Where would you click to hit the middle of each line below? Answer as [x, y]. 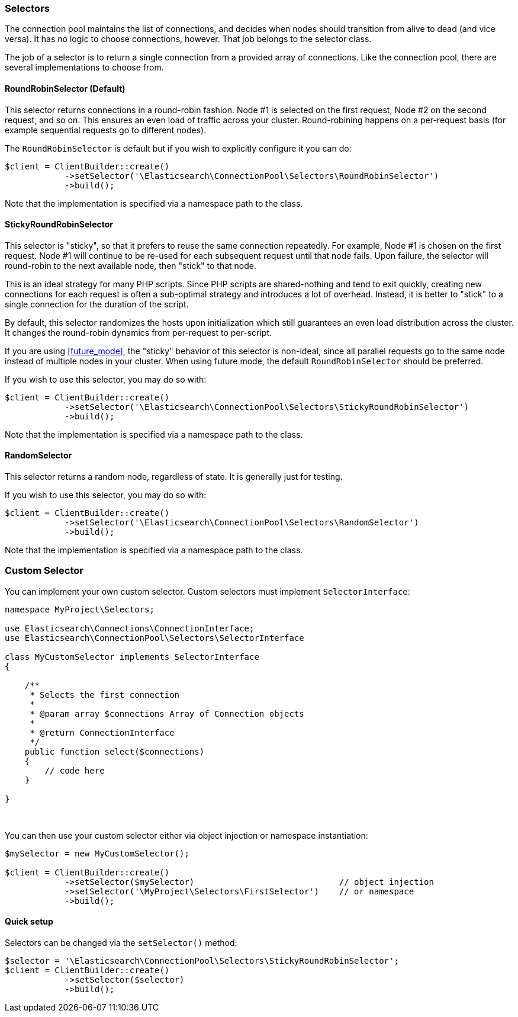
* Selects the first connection [105, 694]
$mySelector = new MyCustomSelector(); [97, 853]
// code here [75, 770]
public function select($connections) [115, 751]
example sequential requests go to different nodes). [106, 130]
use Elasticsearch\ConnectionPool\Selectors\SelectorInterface [155, 638]
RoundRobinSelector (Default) [65, 88]
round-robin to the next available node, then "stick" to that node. [131, 265]
